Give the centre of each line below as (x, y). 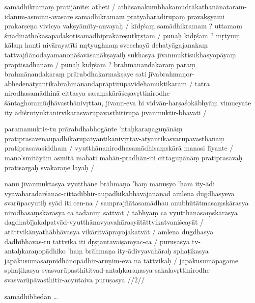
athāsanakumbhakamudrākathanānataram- (182, 6)
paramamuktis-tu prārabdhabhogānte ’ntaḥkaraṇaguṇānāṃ (94, 129)
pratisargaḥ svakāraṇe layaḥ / (49, 167)
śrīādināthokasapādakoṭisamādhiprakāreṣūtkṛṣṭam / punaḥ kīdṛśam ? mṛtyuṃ (122, 35)
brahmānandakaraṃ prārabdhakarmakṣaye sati (75, 74)
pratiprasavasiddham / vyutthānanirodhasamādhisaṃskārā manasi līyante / (119, 148)
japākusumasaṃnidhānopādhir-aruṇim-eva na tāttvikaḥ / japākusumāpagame (121, 260)
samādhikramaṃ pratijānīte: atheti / (60, 6)
